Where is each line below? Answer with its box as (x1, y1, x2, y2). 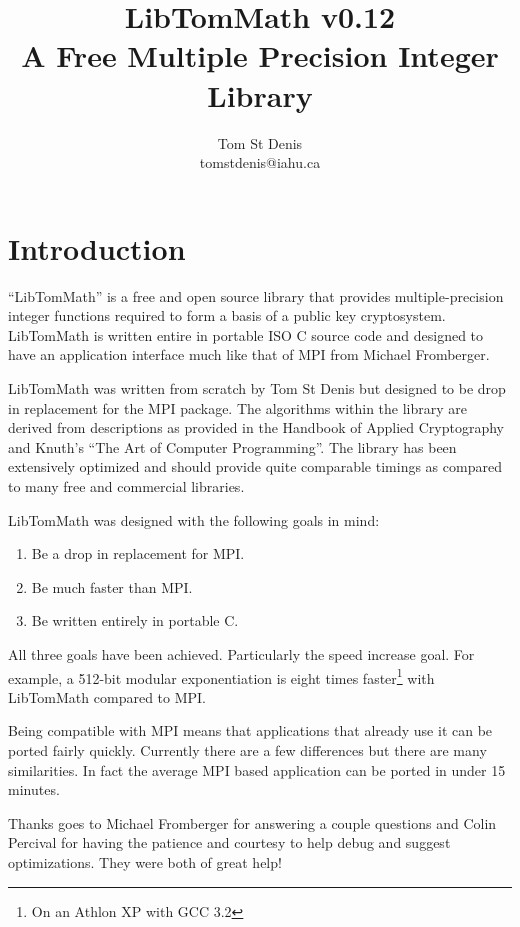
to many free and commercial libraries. (8, 475, 245, 496)
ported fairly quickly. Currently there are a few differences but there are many (8, 739, 487, 760)
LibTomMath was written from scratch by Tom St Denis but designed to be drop (8, 378, 506, 398)
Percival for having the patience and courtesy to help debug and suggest (8, 832, 451, 853)
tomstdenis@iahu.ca (199, 152, 321, 173)
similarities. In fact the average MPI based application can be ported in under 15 (8, 759, 506, 780)
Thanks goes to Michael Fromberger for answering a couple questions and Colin (8, 812, 497, 833)
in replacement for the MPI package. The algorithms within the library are (8, 397, 468, 418)
